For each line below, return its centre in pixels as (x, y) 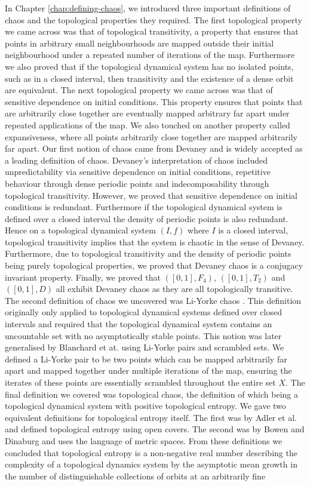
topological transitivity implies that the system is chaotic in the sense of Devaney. (155, 242)
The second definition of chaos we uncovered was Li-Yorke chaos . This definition (153, 300)
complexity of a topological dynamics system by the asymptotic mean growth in (151, 464)
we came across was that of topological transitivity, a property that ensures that (152, 31)
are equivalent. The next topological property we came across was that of (139, 90)
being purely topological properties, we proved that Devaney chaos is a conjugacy (154, 265)
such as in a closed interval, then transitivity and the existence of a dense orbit (149, 78)
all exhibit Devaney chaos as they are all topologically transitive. (174, 289)
